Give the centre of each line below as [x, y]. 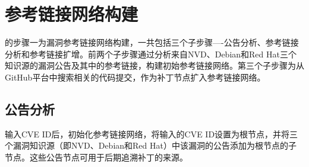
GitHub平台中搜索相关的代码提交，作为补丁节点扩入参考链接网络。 [135, 77]
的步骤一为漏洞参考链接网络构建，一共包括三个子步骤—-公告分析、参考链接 [152, 42]
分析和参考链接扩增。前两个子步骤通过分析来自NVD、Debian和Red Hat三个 [151, 54]
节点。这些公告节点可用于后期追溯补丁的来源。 [96, 157]
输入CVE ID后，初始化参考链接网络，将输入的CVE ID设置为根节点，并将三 [152, 134]
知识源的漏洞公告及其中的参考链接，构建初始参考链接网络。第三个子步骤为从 [154, 65]
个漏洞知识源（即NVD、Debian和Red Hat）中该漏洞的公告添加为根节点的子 [151, 145]
